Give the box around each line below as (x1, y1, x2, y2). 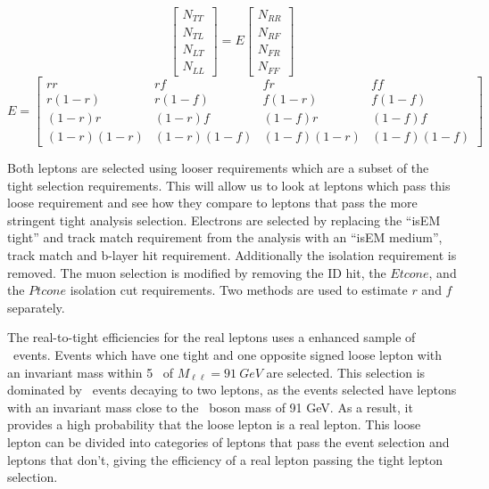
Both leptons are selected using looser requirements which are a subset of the (7, 159, 429, 177)
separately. (7, 297, 65, 316)
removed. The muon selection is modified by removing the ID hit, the (7, 263, 386, 281)
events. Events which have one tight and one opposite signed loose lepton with (12, 346, 443, 363)
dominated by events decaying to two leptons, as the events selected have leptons (7, 380, 457, 399)
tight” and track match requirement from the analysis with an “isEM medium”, (7, 228, 443, 247)
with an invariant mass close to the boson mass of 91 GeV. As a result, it (7, 397, 413, 416)
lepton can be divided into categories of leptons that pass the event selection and (7, 432, 450, 451)
